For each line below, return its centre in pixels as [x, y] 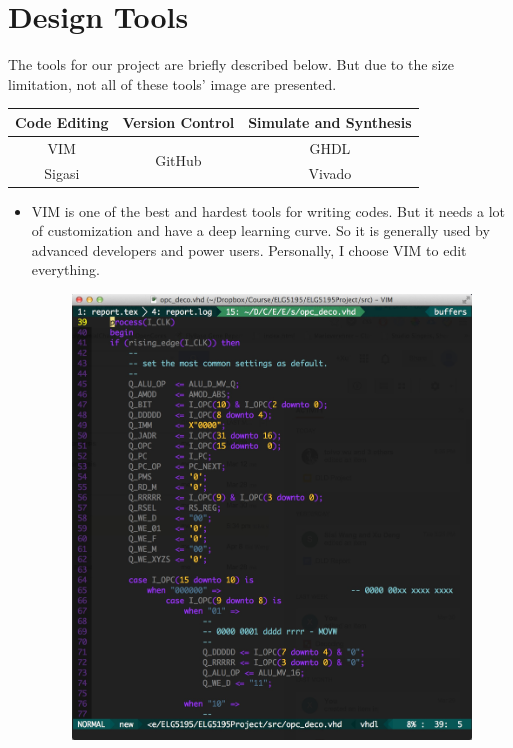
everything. [65, 269]
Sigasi [62, 172]
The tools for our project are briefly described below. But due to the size [231, 64]
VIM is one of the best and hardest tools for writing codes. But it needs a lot [268, 210]
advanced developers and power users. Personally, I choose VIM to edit [249, 249]
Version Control [178, 121]
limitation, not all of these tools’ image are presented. [172, 83]
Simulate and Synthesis [330, 121]
